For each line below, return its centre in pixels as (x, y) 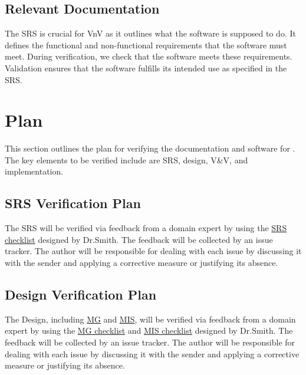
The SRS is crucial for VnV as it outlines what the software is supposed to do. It (150, 33)
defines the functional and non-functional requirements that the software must (146, 45)
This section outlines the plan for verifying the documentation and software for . (150, 148)
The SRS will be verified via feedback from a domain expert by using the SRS (146, 228)
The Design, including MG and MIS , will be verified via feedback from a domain (150, 319)
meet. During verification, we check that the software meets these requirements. (149, 56)
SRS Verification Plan (73, 203)
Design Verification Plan (81, 295)
